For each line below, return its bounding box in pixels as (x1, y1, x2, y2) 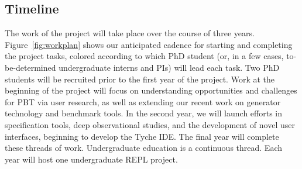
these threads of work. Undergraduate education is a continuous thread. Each (5, 142, 282, 154)
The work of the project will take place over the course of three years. (5, 27, 255, 39)
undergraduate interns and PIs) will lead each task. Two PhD (59, 61, 280, 73)
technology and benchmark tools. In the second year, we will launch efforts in (5, 107, 282, 119)
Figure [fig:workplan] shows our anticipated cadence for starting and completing (5, 38, 293, 50)
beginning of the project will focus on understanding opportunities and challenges (5, 84, 297, 96)
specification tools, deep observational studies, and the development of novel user (5, 118, 295, 130)
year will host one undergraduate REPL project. (5, 153, 178, 165)
